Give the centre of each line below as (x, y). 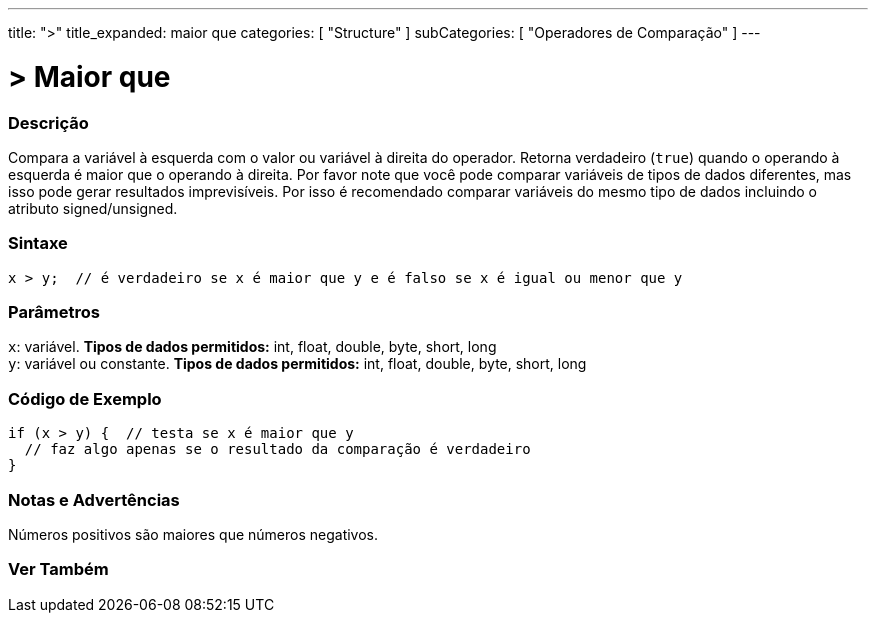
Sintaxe (38, 243)
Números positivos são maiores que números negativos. (193, 534)
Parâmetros (54, 312)
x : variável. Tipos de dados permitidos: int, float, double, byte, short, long (252, 347)
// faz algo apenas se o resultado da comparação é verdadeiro (277, 449)
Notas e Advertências (94, 499)
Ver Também (58, 569)
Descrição (48, 122)
